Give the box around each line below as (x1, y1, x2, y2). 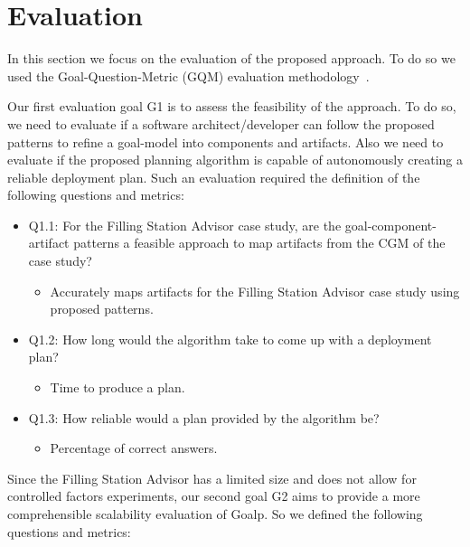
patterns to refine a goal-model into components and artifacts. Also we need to (7, 132, 444, 151)
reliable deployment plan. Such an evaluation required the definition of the (7, 167, 420, 186)
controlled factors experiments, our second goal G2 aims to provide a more (7, 486, 420, 505)
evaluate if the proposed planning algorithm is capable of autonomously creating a (7, 150, 463, 169)
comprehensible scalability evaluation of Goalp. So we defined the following (7, 505, 423, 523)
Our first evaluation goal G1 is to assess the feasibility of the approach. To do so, (7, 97, 456, 116)
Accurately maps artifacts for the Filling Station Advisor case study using (50, 281, 460, 300)
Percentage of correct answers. (50, 439, 218, 457)
